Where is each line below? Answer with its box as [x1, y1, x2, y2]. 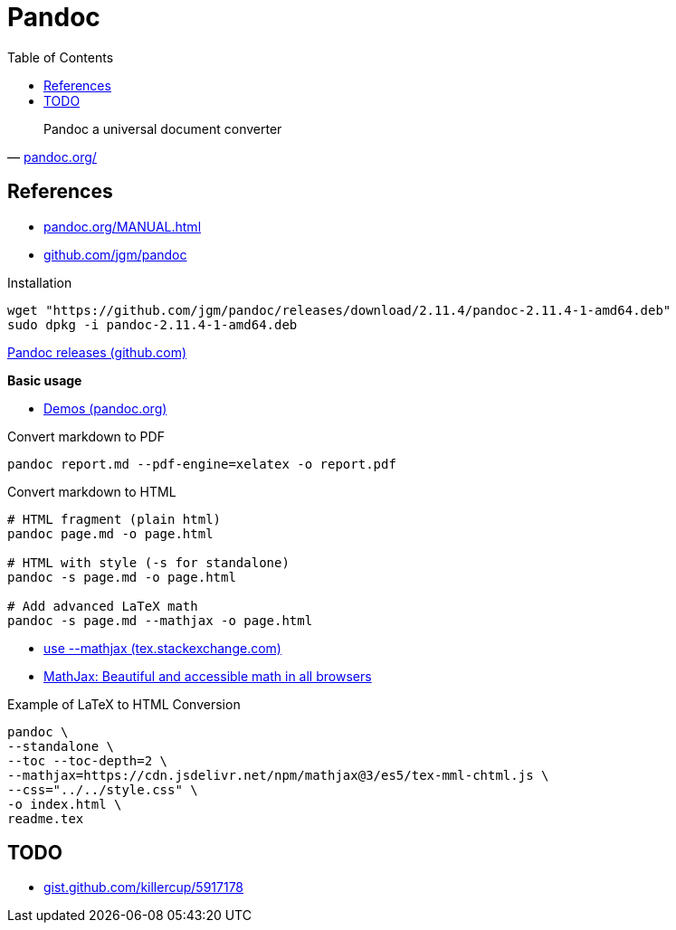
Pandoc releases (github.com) [7, 344, 187, 360]
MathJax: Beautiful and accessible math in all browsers [43, 668, 372, 684]
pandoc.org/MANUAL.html [43, 218, 202, 234]
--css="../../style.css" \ [7, 782, 198, 797]
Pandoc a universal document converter [43, 120, 282, 137]
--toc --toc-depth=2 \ [7, 753, 168, 768]
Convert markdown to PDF [7, 428, 165, 444]
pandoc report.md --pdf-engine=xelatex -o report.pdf [7, 456, 396, 471]
